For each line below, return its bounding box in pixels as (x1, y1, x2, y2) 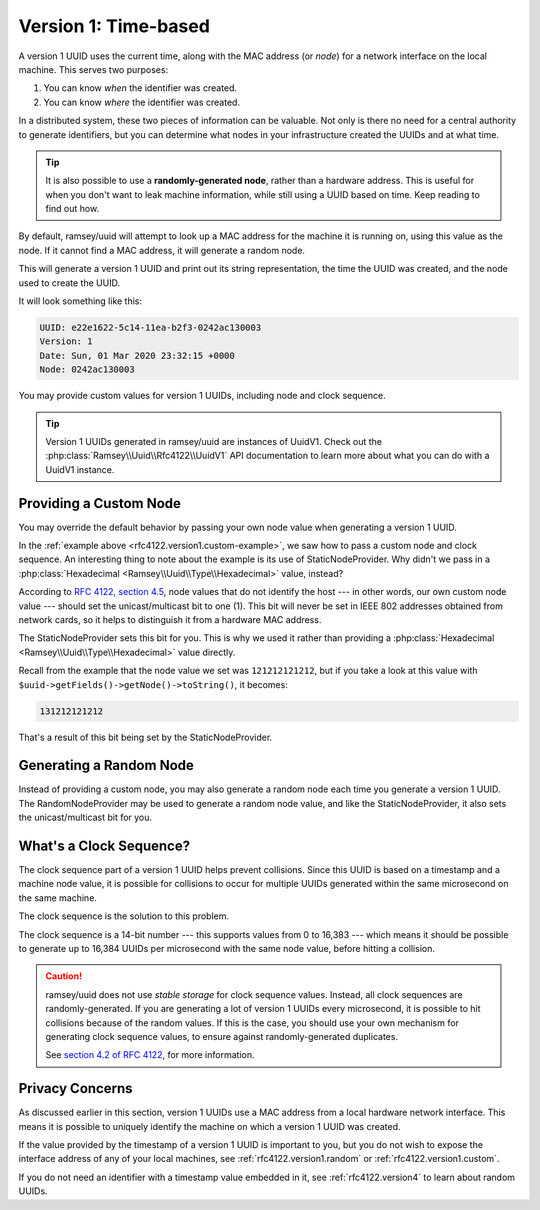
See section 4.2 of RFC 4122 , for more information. (45, 1049, 255, 1061)
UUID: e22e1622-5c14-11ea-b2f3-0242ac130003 (39, 322, 262, 333)
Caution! (45, 970, 83, 982)
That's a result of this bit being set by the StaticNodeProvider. (18, 731, 273, 743)
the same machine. (18, 891, 97, 904)
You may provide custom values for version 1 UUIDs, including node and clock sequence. (18, 390, 386, 402)
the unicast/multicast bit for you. (18, 811, 153, 824)
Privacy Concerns (18, 1080, 134, 1097)
